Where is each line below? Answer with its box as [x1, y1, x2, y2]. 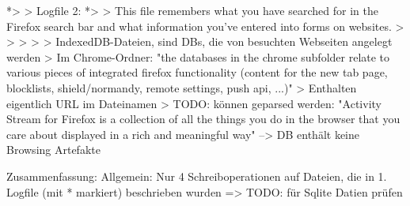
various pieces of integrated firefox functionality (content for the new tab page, [6, 64, 388, 81]
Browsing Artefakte [6, 141, 101, 158]
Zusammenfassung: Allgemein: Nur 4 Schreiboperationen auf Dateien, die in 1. [6, 167, 387, 184]
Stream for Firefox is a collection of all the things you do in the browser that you [6, 110, 401, 127]
